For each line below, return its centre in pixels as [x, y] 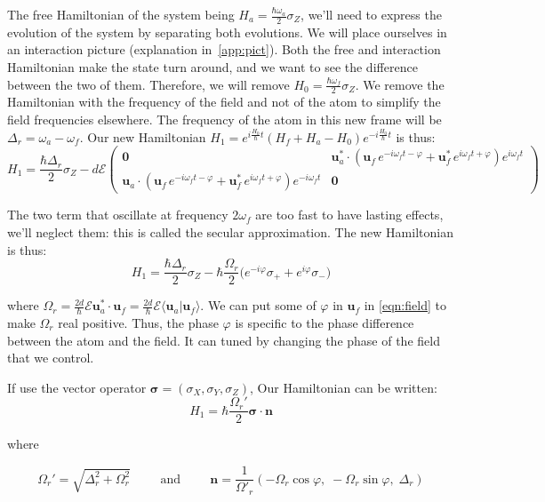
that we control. [51, 358]
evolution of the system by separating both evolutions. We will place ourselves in [227, 32]
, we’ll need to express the [371, 14]
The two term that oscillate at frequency [118, 215]
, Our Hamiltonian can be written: [344, 387]
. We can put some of [258, 305]
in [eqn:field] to [405, 305]
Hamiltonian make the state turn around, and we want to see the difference [212, 67]
